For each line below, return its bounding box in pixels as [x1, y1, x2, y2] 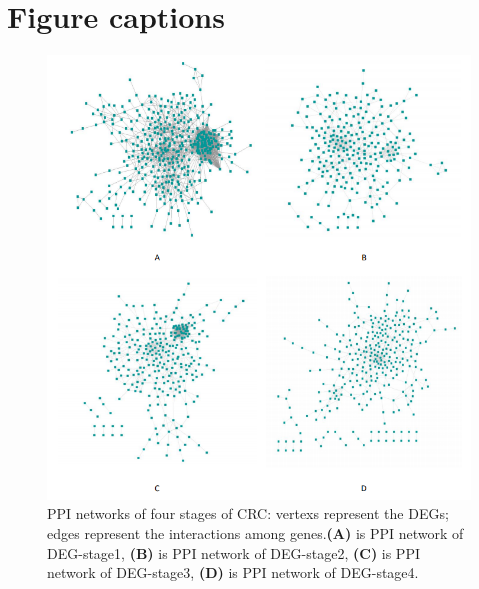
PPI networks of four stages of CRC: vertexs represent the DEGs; [47, 503, 449, 524]
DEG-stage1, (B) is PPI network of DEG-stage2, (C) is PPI [47, 542, 420, 563]
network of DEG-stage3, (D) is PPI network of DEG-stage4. [47, 562, 419, 583]
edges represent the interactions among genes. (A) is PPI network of [47, 523, 464, 543]
